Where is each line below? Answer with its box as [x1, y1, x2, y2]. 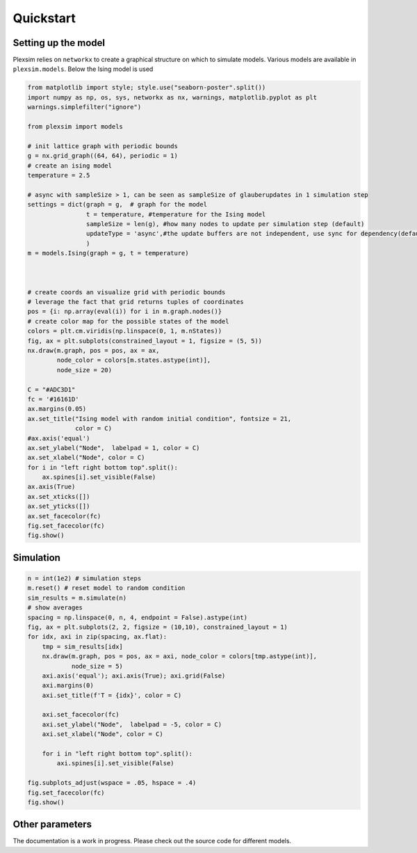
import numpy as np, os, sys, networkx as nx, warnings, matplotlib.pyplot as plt [27, 93, 318, 101]
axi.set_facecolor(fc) [42, 710, 120, 719]
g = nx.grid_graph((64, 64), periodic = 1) [27, 152, 179, 160]
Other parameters [13, 818, 92, 831]
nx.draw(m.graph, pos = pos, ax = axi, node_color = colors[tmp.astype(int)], [42, 653, 318, 660]
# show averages [27, 604, 83, 612]
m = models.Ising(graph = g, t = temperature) [27, 249, 189, 257]
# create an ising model [27, 161, 113, 170]
